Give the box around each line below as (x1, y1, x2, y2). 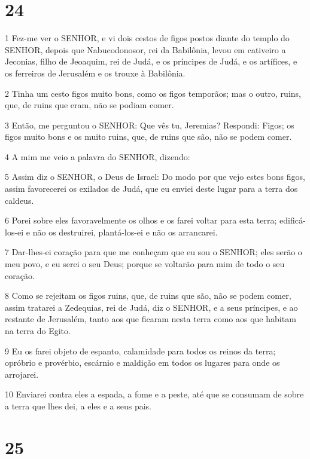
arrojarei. (5, 368, 39, 380)
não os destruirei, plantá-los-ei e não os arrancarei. (32, 225, 218, 238)
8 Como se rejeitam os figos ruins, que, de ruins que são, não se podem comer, (5, 289, 291, 302)
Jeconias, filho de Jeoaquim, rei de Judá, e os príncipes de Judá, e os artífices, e (5, 55, 297, 68)
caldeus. (5, 194, 34, 206)
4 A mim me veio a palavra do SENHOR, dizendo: (5, 150, 190, 163)
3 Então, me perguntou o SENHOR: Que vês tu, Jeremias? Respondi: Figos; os (5, 118, 294, 131)
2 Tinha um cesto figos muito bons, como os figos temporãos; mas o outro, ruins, (5, 87, 301, 99)
